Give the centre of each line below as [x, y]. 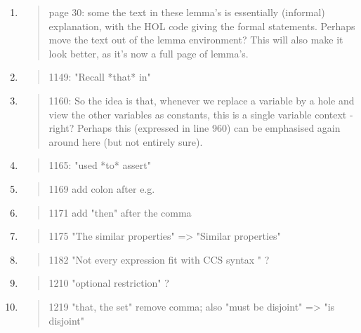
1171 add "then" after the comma [120, 212]
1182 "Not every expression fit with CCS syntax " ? [159, 259]
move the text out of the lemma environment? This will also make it [196, 40]
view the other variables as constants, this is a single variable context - [201, 114]
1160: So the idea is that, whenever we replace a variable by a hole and [202, 100]
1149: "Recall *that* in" [100, 77]
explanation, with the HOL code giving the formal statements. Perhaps [202, 26]
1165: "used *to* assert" [100, 165]
